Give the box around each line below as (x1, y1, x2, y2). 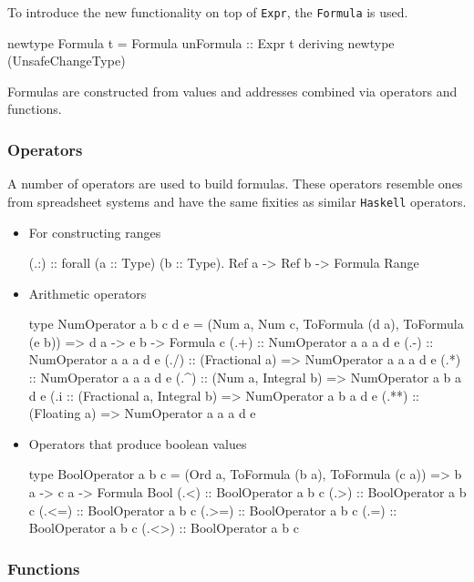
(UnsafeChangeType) (7, 51, 126, 70)
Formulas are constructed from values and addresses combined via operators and (7, 81, 458, 100)
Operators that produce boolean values (28, 434, 247, 453)
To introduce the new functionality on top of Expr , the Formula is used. (7, 3, 408, 21)
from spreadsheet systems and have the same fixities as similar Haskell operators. (7, 191, 467, 210)
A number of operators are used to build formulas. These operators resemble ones (7, 174, 463, 193)
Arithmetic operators (28, 283, 147, 302)
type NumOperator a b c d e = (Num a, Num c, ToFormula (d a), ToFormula (28, 314, 464, 333)
